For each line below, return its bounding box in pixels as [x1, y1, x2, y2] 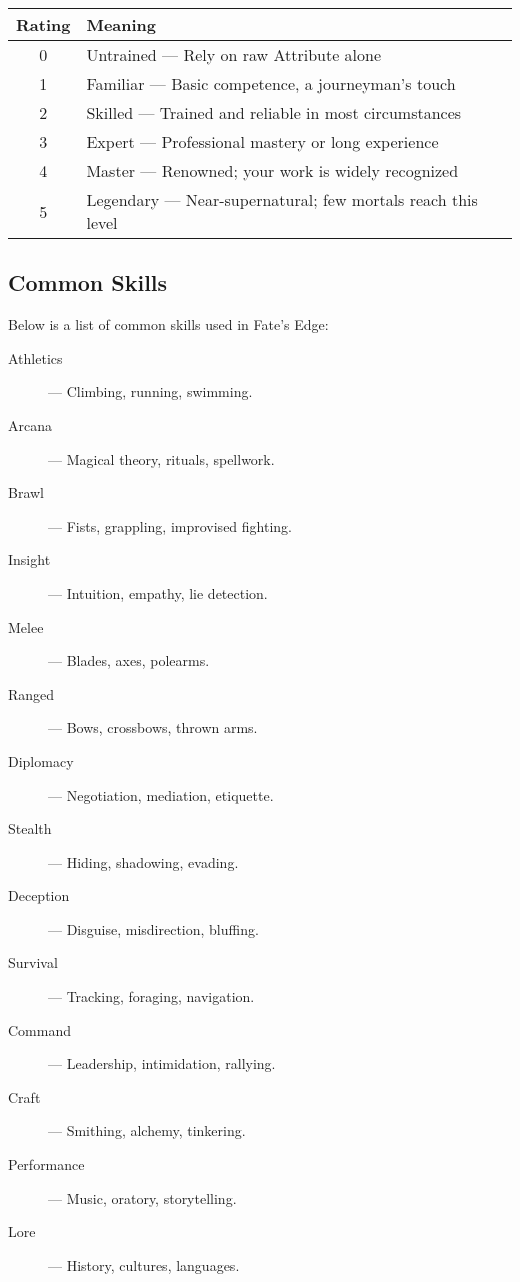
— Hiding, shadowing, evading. [48, 851, 239, 872]
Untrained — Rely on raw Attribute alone [86, 43, 382, 66]
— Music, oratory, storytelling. [48, 1187, 237, 1208]
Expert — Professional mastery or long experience [86, 130, 439, 153]
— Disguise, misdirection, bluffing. [48, 918, 259, 939]
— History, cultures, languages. [48, 1254, 240, 1275]
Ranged [8, 683, 55, 704]
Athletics [8, 347, 63, 368]
